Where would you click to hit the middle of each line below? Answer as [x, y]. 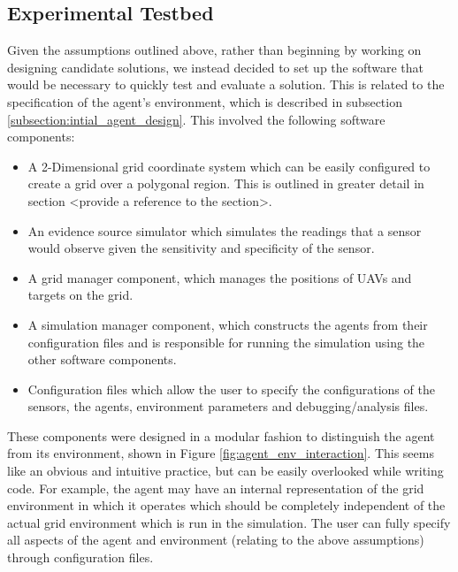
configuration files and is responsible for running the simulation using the [226, 342]
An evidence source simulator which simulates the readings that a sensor [225, 230]
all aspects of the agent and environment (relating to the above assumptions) [216, 540]
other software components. [102, 359]
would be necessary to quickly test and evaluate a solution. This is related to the [226, 84]
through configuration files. [80, 557]
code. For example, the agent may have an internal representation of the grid [216, 488]
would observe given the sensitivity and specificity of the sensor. [201, 248]
